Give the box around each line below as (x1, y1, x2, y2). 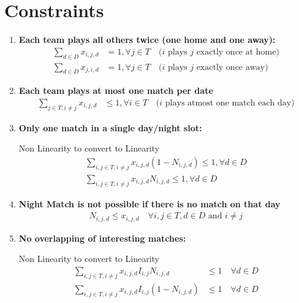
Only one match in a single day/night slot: (18, 121, 202, 134)
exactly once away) (196, 63, 268, 72)
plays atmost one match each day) (165, 98, 295, 107)
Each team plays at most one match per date (18, 84, 213, 97)
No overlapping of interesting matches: (18, 231, 186, 244)
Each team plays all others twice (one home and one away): (18, 33, 276, 46)
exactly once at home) (196, 47, 279, 56)
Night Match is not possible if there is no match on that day (18, 197, 281, 210)
